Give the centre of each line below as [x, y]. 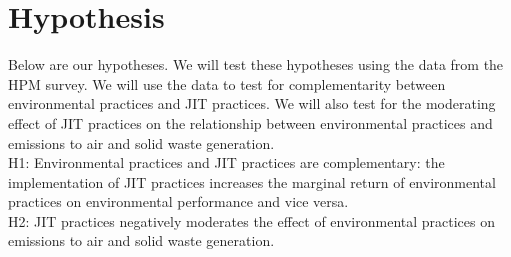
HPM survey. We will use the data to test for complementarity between [227, 83]
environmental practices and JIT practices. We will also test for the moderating [252, 103]
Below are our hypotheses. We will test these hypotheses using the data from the [256, 64]
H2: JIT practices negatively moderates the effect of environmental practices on [252, 220]
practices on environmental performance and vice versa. [178, 201]
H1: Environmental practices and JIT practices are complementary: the [226, 162]
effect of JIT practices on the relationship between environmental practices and [250, 122]
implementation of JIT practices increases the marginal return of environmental [252, 181]
